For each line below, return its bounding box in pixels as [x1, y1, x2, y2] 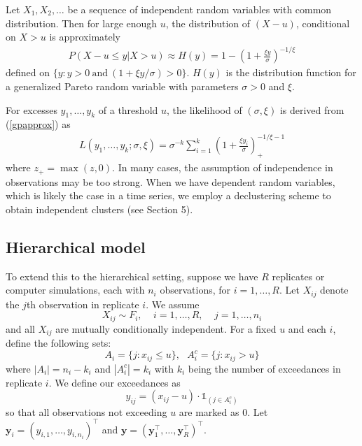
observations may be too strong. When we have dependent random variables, [6, 174, 335, 189]
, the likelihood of [166, 102, 242, 117]
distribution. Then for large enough [6, 15, 158, 30]
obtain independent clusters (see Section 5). [6, 201, 193, 216]
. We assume [146, 296, 200, 311]
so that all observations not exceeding [6, 404, 167, 419]
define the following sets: [6, 336, 111, 350]
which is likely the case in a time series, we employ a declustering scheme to [6, 188, 331, 203]
